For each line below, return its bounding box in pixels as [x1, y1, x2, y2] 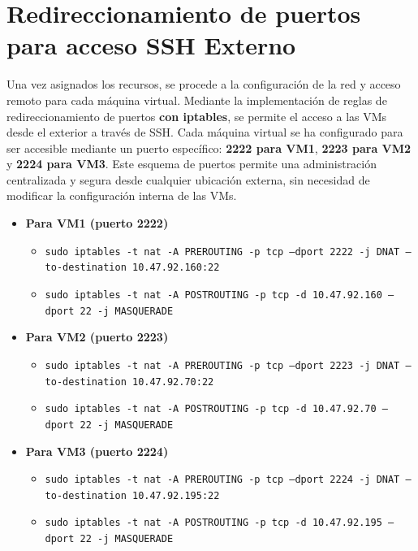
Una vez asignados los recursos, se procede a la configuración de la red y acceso [6, 76, 401, 93]
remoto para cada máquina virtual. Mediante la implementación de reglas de [6, 91, 387, 108]
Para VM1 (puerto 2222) [25, 215, 169, 232]
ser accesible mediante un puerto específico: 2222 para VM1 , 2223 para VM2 [6, 139, 412, 156]
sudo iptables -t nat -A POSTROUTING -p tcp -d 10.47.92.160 [45, 289, 382, 301]
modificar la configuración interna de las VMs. [6, 187, 237, 204]
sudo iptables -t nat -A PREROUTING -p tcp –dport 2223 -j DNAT [45, 359, 400, 371]
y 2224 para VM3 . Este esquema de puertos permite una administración [6, 155, 377, 172]
